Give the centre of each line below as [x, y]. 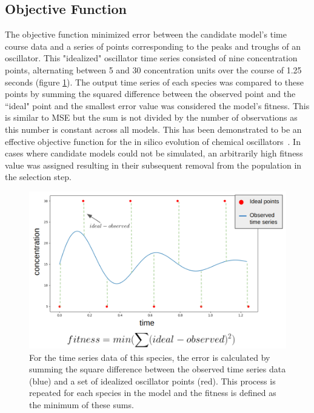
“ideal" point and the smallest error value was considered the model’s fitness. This [157, 105]
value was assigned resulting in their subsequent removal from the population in [153, 165]
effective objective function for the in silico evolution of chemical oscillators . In [153, 141]
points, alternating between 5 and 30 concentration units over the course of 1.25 [153, 69]
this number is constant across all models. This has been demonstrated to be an [153, 129]
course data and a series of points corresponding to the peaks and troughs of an [153, 46]
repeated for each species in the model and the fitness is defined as [153, 393]
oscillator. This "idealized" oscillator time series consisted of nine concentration [151, 58]
